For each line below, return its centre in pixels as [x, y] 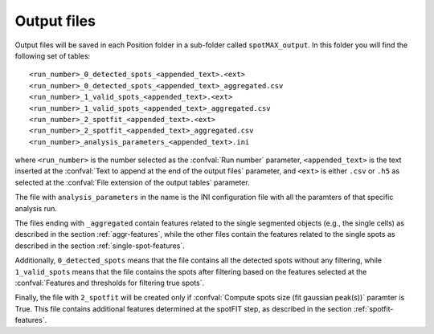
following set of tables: [53, 55]
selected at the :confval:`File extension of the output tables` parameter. [132, 182]
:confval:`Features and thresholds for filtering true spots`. [110, 283]
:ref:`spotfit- [373, 308]
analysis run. [36, 208]
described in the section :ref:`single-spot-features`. [100, 246]
